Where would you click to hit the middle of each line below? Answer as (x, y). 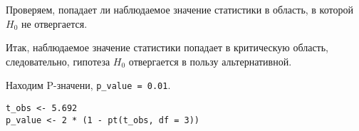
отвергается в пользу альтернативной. (210, 61)
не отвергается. (54, 23)
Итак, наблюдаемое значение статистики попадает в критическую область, (167, 47)
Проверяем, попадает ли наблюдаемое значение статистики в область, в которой (179, 9)
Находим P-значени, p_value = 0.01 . (88, 85)
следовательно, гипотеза (58, 61)
